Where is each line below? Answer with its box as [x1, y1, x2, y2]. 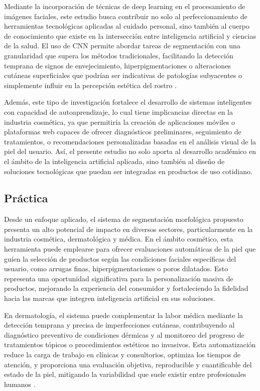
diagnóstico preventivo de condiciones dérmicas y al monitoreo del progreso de [4, 329, 244, 340]
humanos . [4, 378, 36, 389]
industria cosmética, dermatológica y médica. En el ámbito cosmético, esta [4, 233, 233, 244]
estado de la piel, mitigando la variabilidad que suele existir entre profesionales [4, 369, 246, 379]
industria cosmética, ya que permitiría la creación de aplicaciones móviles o [4, 116, 235, 127]
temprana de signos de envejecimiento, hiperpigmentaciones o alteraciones [4, 60, 231, 70]
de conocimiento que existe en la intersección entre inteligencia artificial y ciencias [4, 30, 256, 41]
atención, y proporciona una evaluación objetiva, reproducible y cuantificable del [4, 359, 252, 369]
